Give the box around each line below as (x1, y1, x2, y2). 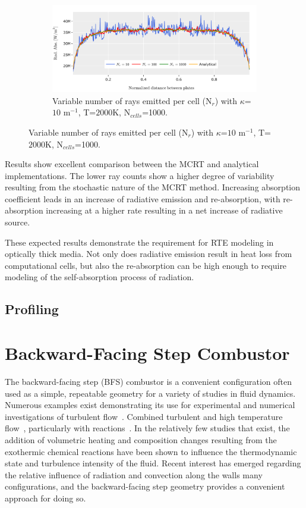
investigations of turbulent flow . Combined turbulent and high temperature (5, 410, 283, 422)
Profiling (5, 300, 59, 318)
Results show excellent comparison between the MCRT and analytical (5, 158, 259, 170)
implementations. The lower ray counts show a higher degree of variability (5, 169, 275, 181)
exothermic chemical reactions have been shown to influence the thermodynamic (5, 445, 297, 457)
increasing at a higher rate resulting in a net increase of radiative (46, 204, 283, 217)
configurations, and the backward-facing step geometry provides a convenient (5, 480, 285, 493)
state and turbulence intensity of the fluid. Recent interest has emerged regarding (5, 457, 301, 469)
